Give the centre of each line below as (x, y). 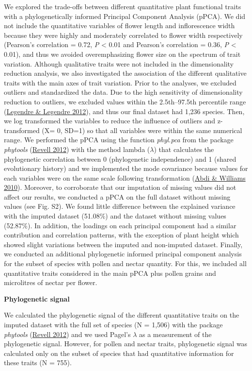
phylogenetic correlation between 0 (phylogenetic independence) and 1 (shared (120, 159)
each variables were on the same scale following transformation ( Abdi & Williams (125, 177)
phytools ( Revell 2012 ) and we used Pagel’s (67, 334)
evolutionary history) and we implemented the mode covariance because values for (126, 168)
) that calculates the (184, 149)
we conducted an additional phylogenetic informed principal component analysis (123, 254)
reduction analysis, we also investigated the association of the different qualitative (125, 73)
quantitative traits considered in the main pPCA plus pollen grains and (110, 273)
